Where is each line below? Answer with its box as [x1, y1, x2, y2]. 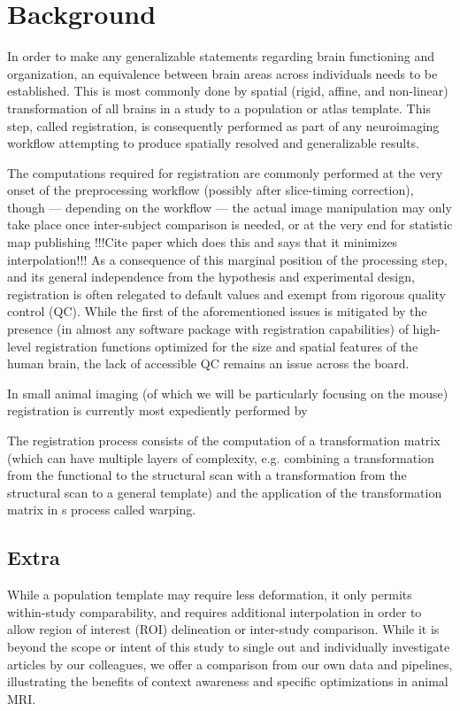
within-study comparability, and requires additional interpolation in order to [7, 602, 422, 621]
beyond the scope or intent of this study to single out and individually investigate [7, 637, 450, 655]
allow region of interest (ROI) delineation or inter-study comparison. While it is [7, 620, 440, 638]
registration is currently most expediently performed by [7, 401, 308, 420]
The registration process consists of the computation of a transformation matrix [7, 431, 441, 449]
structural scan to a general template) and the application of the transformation [7, 483, 442, 501]
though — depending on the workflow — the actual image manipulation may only [7, 197, 452, 216]
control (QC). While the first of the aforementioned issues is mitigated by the [7, 302, 427, 321]
